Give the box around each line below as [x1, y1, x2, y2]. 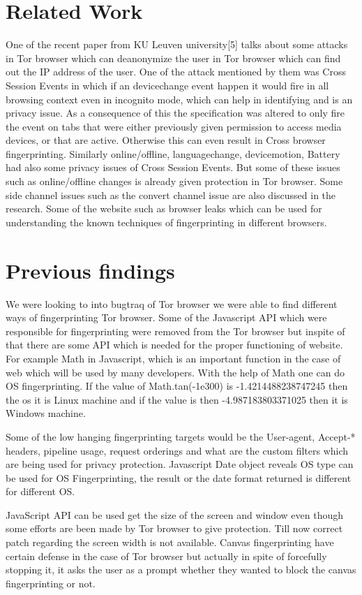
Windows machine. [6, 406, 86, 420]
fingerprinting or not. [6, 575, 96, 590]
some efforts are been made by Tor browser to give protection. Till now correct [6, 521, 343, 536]
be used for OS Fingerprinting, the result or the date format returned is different [6, 470, 352, 485]
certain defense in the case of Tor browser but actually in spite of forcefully [6, 548, 327, 563]
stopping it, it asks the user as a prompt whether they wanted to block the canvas [6, 562, 356, 577]
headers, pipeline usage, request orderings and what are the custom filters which [6, 443, 349, 457]
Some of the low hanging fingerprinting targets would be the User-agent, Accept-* [6, 429, 356, 443]
